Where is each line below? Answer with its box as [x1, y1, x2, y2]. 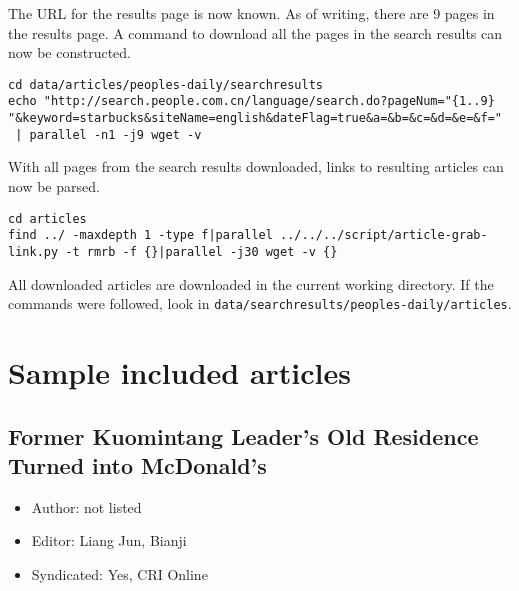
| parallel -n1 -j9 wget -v [15, 127, 202, 142]
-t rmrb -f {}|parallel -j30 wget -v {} [65, 244, 338, 259]
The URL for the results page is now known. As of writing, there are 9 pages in [8, 3, 495, 23]
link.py [8, 244, 59, 259]
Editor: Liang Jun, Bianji [31, 530, 187, 551]
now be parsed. [8, 176, 100, 196]
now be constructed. [8, 42, 132, 63]
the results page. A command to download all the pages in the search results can [8, 22, 503, 43]
